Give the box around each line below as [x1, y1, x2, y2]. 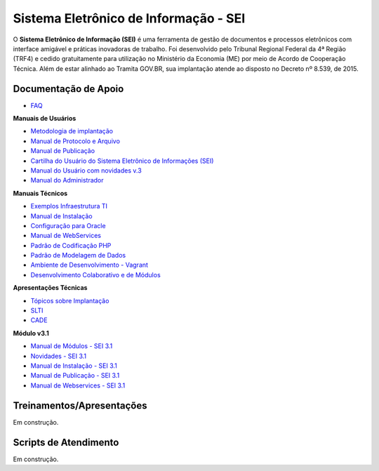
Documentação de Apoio [13, 83, 124, 95]
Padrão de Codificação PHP [30, 241, 112, 249]
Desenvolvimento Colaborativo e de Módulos [30, 270, 161, 279]
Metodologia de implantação [30, 127, 114, 135]
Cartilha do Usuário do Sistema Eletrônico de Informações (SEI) [30, 157, 214, 165]
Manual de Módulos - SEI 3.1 [30, 342, 113, 350]
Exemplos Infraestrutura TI [30, 202, 108, 211]
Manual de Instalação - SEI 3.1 [30, 361, 117, 370]
